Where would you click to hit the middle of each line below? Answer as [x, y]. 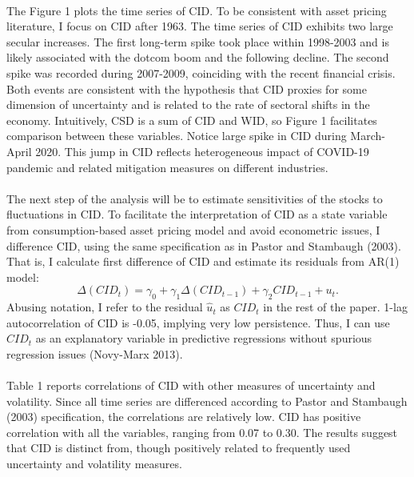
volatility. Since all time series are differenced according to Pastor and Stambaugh [207, 401]
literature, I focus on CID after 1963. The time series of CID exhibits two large [200, 26]
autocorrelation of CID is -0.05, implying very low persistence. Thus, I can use [198, 322]
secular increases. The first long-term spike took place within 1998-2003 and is [198, 41]
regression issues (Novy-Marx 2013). [95, 353]
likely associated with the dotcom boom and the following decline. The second [198, 57]
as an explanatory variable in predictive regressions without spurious [204, 338]
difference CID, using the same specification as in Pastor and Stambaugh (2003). [204, 245]
